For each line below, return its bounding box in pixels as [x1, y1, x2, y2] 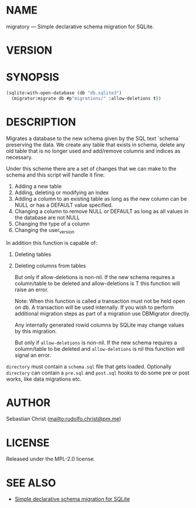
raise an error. [14, 286, 49, 293]
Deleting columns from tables [14, 262, 86, 269]
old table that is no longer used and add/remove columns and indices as [6, 147, 181, 154]
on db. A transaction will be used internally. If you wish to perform [14, 304, 174, 311]
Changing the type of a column [14, 220, 90, 227]
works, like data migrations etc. [6, 375, 82, 383]
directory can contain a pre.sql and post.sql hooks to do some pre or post [6, 369, 190, 376]
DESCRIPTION [6, 115, 76, 128]
